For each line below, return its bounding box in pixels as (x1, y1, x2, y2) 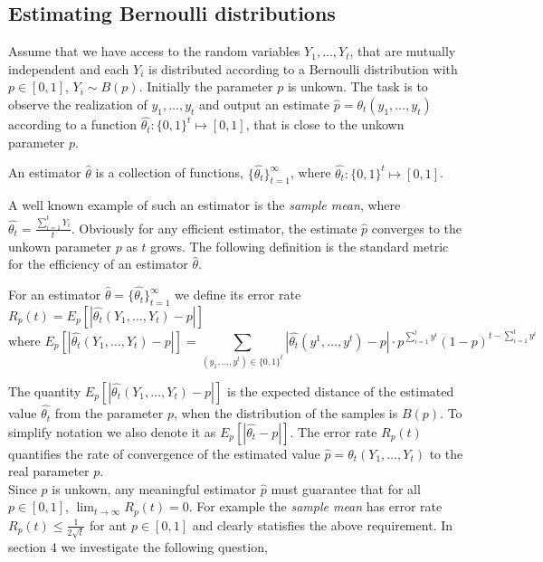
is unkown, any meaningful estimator (52, 479, 257, 498)
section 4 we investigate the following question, (8, 537, 268, 556)
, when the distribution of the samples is (173, 404, 398, 423)
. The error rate (290, 422, 377, 441)
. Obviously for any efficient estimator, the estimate (71, 218, 357, 237)
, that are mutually (349, 42, 456, 61)
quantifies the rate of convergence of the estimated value (8, 443, 320, 462)
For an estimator (8, 285, 101, 304)
